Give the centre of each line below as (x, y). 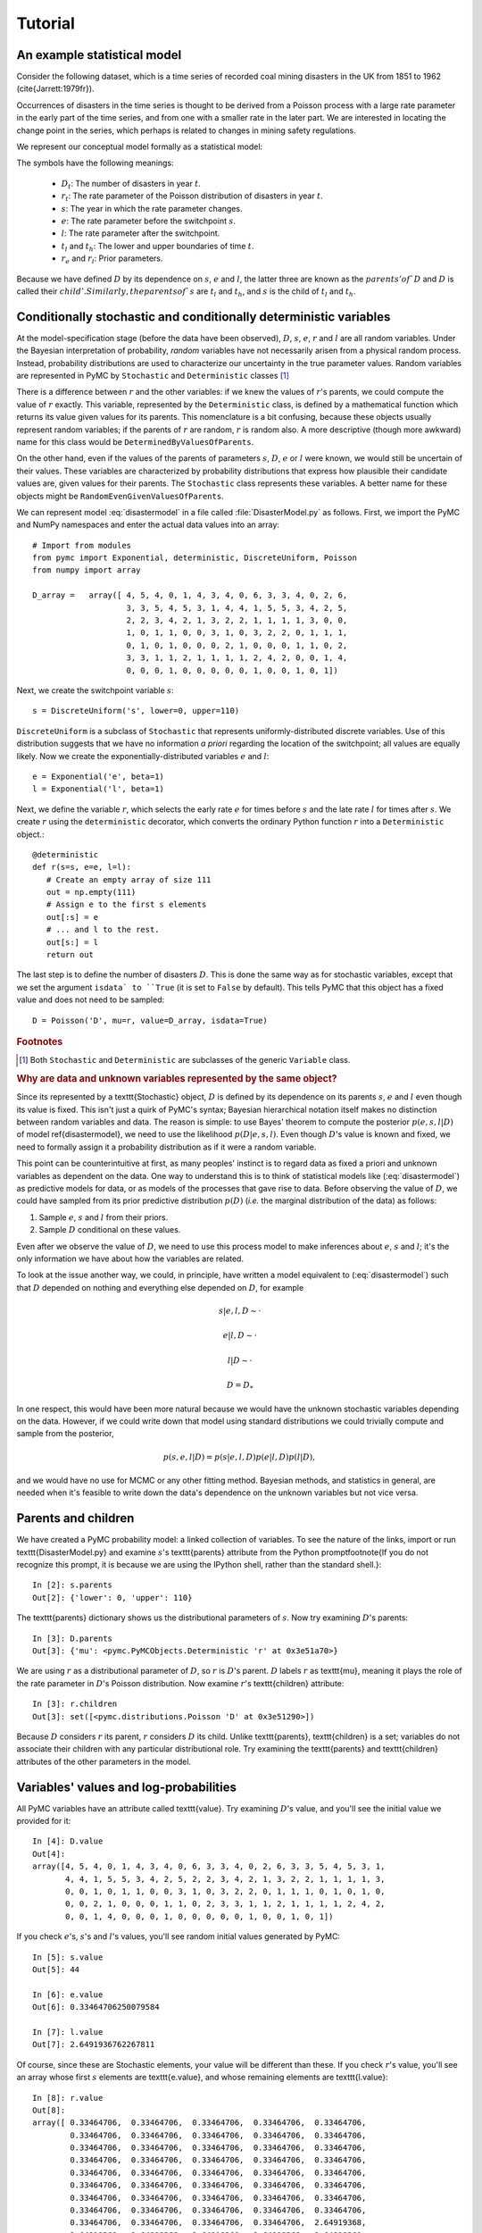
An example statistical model (99, 55)
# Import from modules (82, 545)
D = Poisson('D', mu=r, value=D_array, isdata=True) (150, 1020)
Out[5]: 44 (56, 1969)
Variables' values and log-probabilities (126, 1787)
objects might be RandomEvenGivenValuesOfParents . (120, 496)
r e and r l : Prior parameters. (112, 259)
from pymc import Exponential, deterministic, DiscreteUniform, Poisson (195, 558)
